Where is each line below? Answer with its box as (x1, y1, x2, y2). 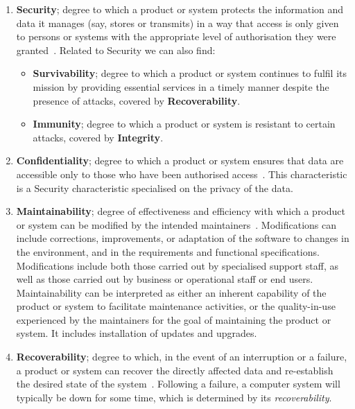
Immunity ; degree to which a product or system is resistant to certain (33, 116, 336, 131)
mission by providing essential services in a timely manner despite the (33, 79, 329, 94)
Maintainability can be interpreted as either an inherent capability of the (16, 285, 327, 299)
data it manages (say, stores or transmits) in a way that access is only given (16, 15, 339, 30)
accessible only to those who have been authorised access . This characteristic (16, 166, 347, 181)
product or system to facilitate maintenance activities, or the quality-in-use (16, 299, 336, 313)
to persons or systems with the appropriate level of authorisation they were (16, 29, 336, 44)
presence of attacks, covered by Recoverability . (33, 93, 241, 107)
